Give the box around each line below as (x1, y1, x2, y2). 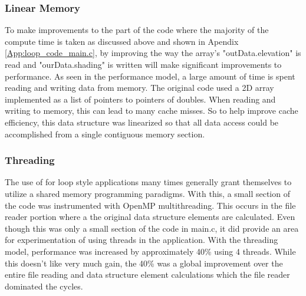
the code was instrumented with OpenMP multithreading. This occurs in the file (5, 199, 296, 211)
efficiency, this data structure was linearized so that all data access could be (5, 116, 279, 128)
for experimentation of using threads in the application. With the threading (5, 233, 278, 246)
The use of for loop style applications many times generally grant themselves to (5, 176, 292, 188)
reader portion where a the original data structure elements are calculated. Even (5, 211, 295, 223)
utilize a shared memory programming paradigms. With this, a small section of (5, 187, 290, 199)
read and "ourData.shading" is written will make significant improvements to (5, 58, 282, 70)
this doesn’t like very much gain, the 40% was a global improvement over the (5, 256, 283, 269)
